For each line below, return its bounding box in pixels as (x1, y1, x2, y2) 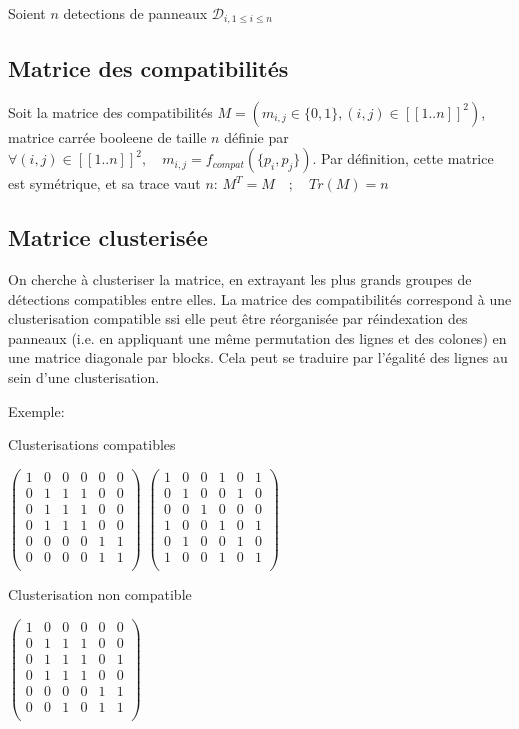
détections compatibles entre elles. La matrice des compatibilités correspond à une (8, 288, 512, 309)
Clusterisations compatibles (8, 434, 176, 455)
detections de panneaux (63, 3, 208, 23)
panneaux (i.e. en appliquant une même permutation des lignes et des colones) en (8, 327, 507, 348)
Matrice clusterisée (8, 222, 208, 253)
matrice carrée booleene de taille (8, 126, 207, 147)
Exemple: (8, 400, 65, 421)
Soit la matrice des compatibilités (8, 101, 213, 122)
